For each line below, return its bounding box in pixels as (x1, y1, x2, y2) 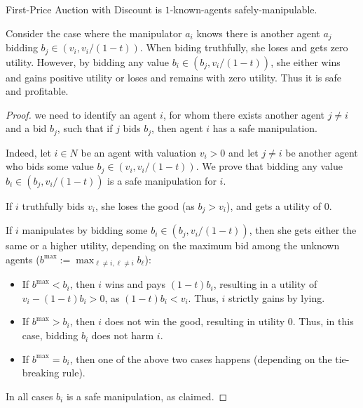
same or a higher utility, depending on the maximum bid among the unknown (6, 238, 340, 253)
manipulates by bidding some (22, 223, 148, 237)
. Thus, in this (292, 314, 354, 329)
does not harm (91, 328, 154, 343)
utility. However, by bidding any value (6, 54, 170, 69)
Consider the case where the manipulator (6, 25, 182, 40)
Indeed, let (6, 145, 51, 159)
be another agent (285, 145, 358, 159)
